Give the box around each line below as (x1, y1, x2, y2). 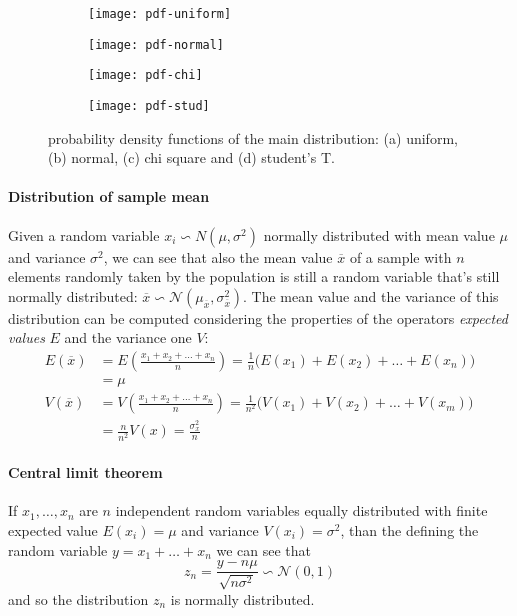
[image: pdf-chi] (88, 68, 203, 83)
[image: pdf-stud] (88, 98, 210, 113)
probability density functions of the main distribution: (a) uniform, (48, 127, 458, 148)
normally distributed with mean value (263, 224, 495, 245)
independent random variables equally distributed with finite (115, 500, 488, 521)
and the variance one (64, 327, 192, 348)
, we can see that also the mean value (103, 246, 333, 267)
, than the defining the (340, 519, 479, 540)
